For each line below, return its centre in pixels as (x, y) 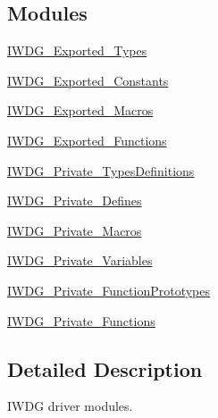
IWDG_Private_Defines (75, 201)
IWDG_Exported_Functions (87, 140)
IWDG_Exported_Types (77, 50)
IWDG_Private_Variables (80, 260)
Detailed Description (105, 368)
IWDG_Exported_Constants (88, 80)
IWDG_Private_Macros (75, 230)
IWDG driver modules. (70, 406)
